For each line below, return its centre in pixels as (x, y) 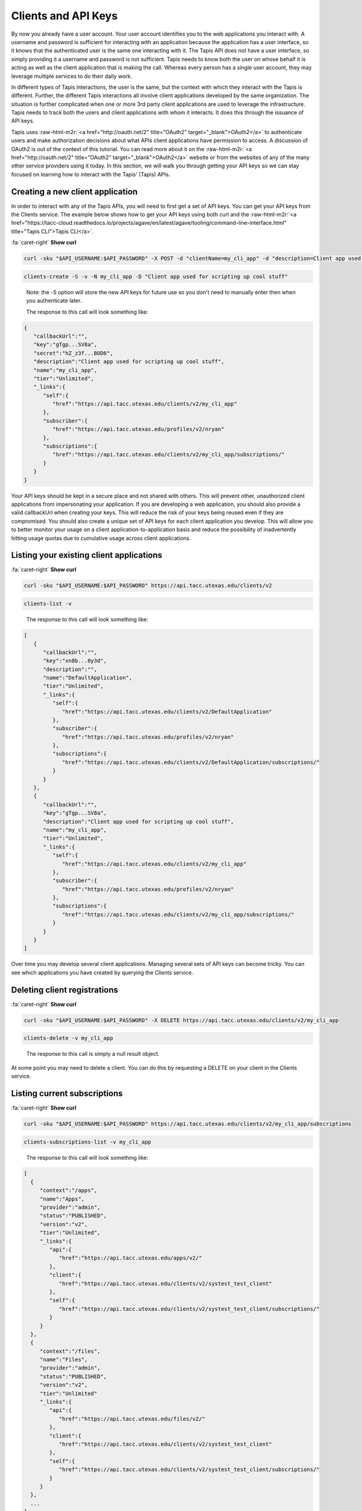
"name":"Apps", (62, 1199)
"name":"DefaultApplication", (88, 678)
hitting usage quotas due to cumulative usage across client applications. (101, 538)
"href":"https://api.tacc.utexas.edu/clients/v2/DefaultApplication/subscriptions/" (191, 762)
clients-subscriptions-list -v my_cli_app (87, 1142)
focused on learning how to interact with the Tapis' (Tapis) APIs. (91, 174)
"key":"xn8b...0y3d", (75, 661)
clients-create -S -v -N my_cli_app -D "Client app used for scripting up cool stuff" (156, 276)
